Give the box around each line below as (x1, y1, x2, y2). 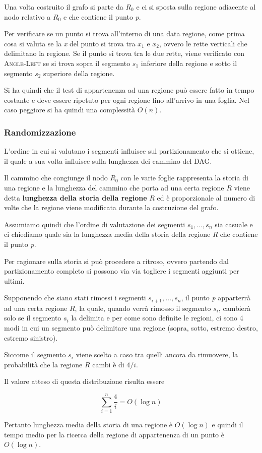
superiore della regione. (43, 68, 115, 78)
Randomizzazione (4, 125, 76, 138)
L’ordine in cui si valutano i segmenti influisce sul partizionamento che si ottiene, (4, 146, 254, 156)
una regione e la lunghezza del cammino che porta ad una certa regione (4, 182, 224, 192)
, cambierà (218, 302, 251, 313)
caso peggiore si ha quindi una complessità (4, 104, 136, 115)
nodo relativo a (4, 11, 51, 22)
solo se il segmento (4, 312, 61, 323)
